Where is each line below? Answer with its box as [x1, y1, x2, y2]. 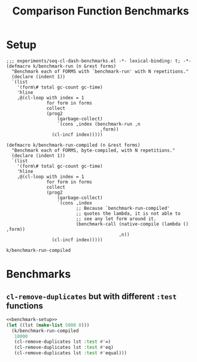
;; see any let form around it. [75, 215, 157, 222]
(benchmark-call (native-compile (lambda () [75, 221, 189, 227]
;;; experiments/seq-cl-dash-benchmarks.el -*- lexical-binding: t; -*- [6, 58, 192, 64]
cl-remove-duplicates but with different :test [6, 291, 177, 301]
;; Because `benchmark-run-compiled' [75, 205, 170, 211]
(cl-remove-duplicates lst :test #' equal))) [14, 350, 128, 356]
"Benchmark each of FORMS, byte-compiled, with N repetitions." [11, 147, 175, 153]
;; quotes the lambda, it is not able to [75, 210, 181, 216]
